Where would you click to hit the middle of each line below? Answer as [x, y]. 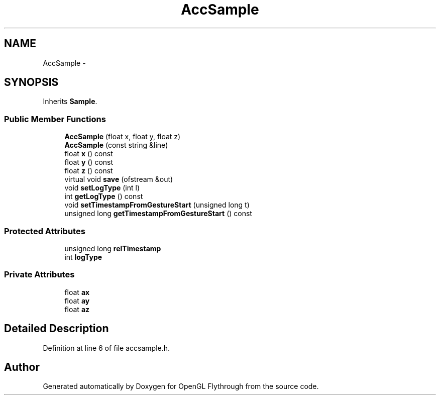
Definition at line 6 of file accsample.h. [106, 348]
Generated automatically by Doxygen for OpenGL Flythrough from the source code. [181, 386]
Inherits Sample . [70, 102]
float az [77, 309]
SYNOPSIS [31, 82]
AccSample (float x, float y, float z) [123, 137]
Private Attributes [39, 275]
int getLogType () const [104, 196]
